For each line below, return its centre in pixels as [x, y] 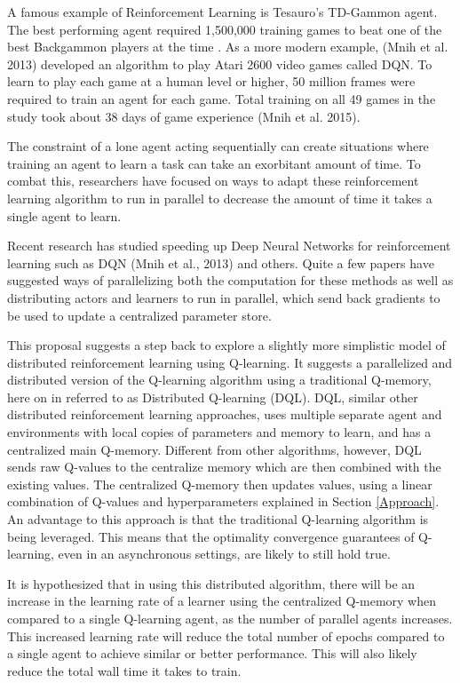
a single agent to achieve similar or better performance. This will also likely [212, 653]
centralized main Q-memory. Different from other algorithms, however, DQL [214, 449]
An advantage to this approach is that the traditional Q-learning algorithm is [218, 519]
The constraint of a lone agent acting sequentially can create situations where [218, 146]
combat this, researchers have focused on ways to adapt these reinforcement [213, 181]
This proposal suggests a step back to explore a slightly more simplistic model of [226, 345]
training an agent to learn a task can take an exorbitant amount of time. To [214, 163]
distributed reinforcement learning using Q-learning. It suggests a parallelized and [230, 362]
